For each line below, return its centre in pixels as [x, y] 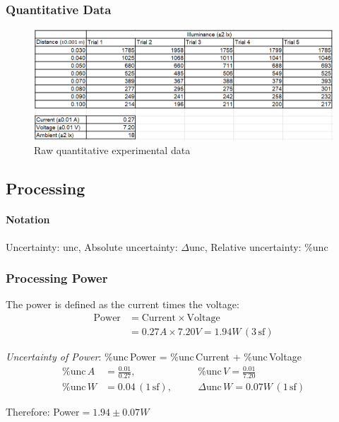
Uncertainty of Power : [54, 356]
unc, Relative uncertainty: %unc [258, 246]
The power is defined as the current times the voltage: [123, 304]
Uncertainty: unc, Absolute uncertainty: [92, 246]
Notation [28, 219]
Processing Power [57, 278]
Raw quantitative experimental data [112, 150]
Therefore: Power [43, 411]
